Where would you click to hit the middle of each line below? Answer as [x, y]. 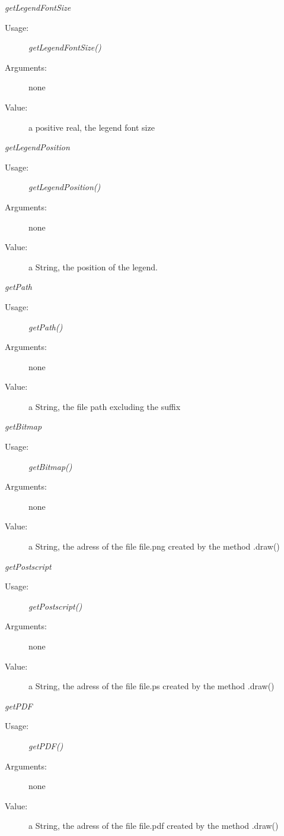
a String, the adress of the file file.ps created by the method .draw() [151, 686]
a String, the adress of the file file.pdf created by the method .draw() [154, 826]
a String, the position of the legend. [93, 266]
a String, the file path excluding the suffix [105, 406]
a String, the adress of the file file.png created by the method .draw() [154, 546]
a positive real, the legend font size [92, 127]
